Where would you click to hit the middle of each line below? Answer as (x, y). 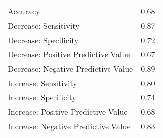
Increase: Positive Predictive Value (68, 112)
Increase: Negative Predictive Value (69, 126)
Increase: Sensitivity (43, 83)
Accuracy (24, 11)
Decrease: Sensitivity (44, 25)
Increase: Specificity (42, 97)
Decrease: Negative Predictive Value (71, 69)
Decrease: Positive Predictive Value (69, 54)
